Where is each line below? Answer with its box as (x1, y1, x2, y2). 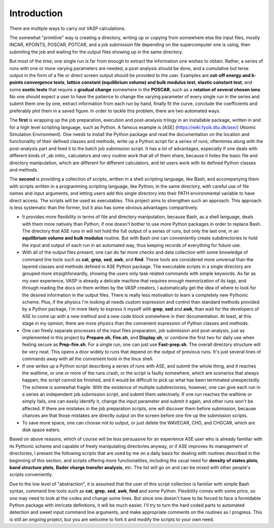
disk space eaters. (22, 427, 61, 433)
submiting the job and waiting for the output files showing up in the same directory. (9, 49, 183, 55)
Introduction (9, 8, 63, 19)
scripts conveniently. (9, 472, 53, 478)
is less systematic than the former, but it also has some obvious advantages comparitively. (9, 204, 198, 210)
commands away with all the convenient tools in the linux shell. (22, 356, 154, 362)
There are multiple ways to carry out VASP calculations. (9, 25, 126, 31)
